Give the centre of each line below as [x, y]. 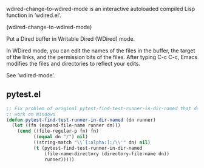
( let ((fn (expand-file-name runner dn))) [66, 125]
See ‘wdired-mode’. [31, 75]
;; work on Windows [31, 114]
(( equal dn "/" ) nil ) [60, 137]
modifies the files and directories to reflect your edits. [73, 64]
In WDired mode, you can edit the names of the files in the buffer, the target [101, 51]
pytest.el [24, 95]
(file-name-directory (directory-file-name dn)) [107, 154]
